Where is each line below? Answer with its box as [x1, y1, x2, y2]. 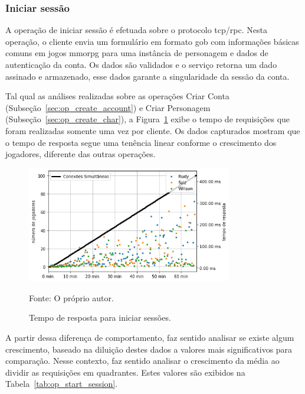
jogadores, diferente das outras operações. [5, 148, 156, 160]
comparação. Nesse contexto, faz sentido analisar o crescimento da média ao [5, 354, 280, 367]
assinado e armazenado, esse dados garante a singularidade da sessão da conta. [5, 70, 290, 82]
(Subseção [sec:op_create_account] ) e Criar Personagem [5, 101, 211, 113]
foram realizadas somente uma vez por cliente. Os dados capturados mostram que [5, 124, 300, 136]
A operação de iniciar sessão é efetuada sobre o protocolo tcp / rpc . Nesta [5, 24, 267, 36]
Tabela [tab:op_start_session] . [5, 377, 118, 390]
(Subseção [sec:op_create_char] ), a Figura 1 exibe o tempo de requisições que [5, 113, 290, 125]
